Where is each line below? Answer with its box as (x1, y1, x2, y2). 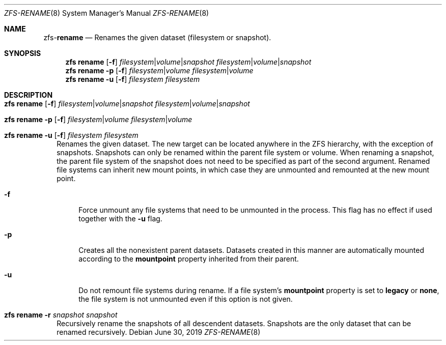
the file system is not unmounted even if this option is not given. (78, 295, 293, 303)
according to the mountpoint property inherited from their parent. (78, 254, 299, 263)
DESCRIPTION (4, 91, 53, 99)
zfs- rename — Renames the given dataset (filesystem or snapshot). (43, 33, 271, 42)
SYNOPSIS (4, 49, 41, 57)
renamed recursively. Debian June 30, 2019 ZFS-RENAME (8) (57, 328, 261, 336)
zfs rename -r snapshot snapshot (4, 310, 118, 319)
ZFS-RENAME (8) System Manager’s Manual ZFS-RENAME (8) (4, 9, 209, 17)
